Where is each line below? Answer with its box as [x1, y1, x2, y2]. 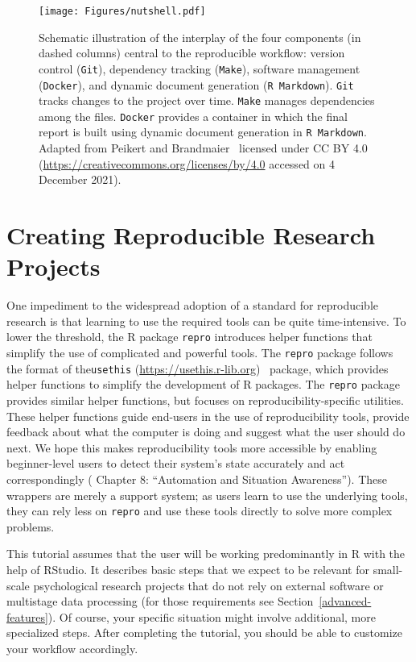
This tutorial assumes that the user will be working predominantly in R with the [6, 545, 406, 562]
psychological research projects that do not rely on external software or [33, 577, 384, 593]
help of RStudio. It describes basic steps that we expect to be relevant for [6, 561, 369, 578]
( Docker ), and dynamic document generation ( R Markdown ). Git [39, 76, 354, 93]
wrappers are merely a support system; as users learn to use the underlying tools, [6, 486, 408, 503]
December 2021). [39, 171, 122, 188]
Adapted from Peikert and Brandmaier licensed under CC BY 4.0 [39, 139, 368, 156]
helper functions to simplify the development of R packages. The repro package [6, 376, 400, 393]
